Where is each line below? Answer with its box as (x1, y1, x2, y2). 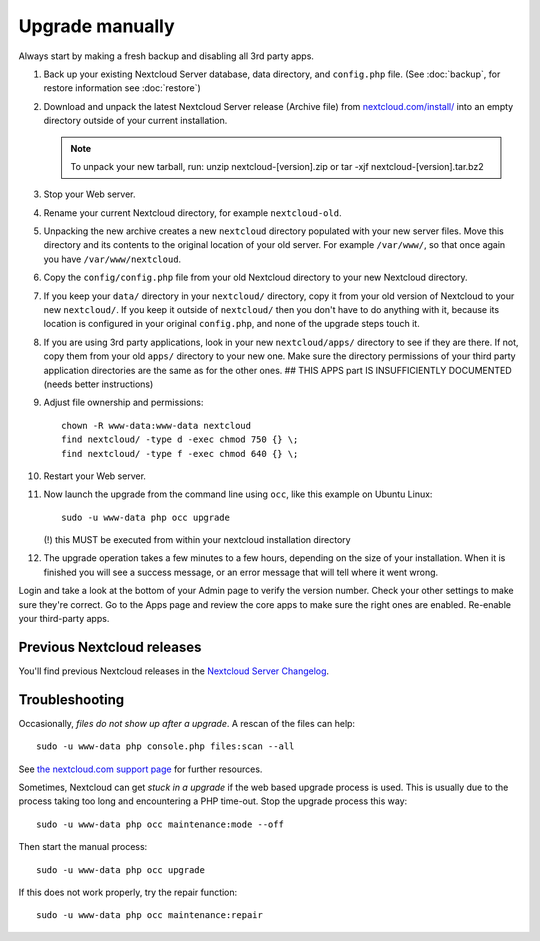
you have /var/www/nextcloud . (43, 253, 182, 265)
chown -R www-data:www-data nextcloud (61, 420, 252, 431)
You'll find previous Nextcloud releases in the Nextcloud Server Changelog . (18, 665, 330, 677)
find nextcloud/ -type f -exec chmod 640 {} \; (61, 448, 299, 459)
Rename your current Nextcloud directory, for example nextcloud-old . (43, 206, 342, 219)
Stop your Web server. (43, 188, 136, 200)
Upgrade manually (18, 15, 175, 37)
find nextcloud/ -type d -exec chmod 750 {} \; (61, 434, 299, 445)
